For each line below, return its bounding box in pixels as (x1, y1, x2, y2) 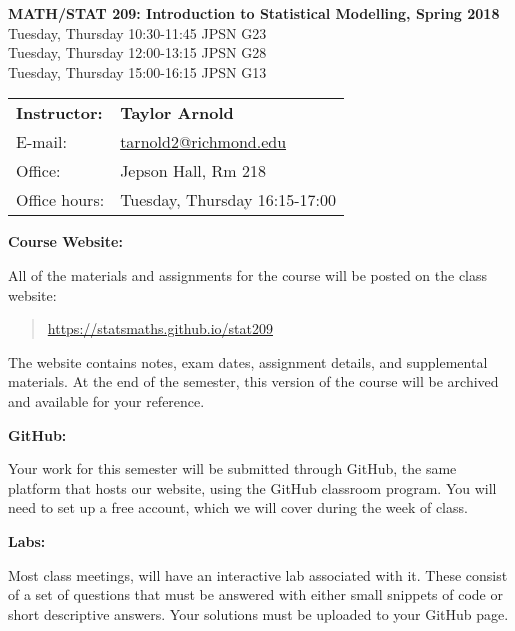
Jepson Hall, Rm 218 (120, 159, 266, 183)
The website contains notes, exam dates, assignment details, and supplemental (8, 351, 488, 372)
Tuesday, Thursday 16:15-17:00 (120, 188, 336, 212)
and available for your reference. (8, 390, 205, 411)
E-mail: (16, 130, 67, 154)
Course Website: (8, 231, 123, 252)
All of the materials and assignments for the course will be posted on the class (8, 264, 488, 285)
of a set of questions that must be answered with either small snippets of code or (8, 584, 503, 605)
